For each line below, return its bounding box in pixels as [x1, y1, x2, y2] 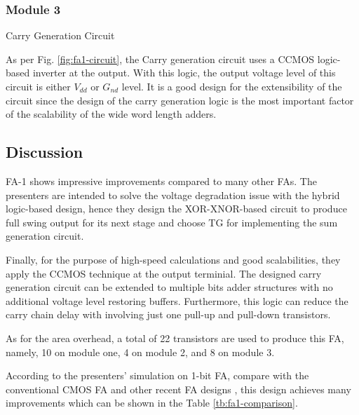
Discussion [6, 141, 83, 163]
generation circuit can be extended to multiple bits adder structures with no [6, 280, 333, 294]
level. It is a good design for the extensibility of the [121, 79, 342, 93]
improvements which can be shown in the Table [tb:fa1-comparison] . [6, 395, 298, 410]
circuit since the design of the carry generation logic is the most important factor [6, 93, 354, 107]
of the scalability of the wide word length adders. [6, 107, 217, 121]
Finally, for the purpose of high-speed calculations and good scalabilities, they [6, 252, 341, 266]
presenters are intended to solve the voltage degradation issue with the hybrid [6, 187, 340, 202]
